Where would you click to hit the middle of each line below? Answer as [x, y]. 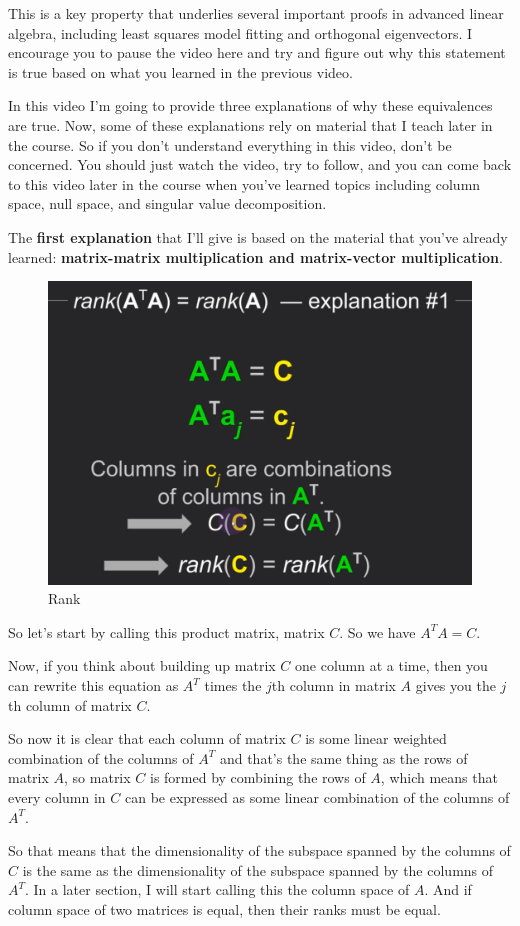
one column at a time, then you [391, 665]
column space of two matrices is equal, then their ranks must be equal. [224, 908]
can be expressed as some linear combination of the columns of [317, 796]
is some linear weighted [376, 738]
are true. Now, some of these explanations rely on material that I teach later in [250, 124]
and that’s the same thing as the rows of [343, 757]
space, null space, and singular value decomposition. [167, 203]
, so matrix [97, 777]
